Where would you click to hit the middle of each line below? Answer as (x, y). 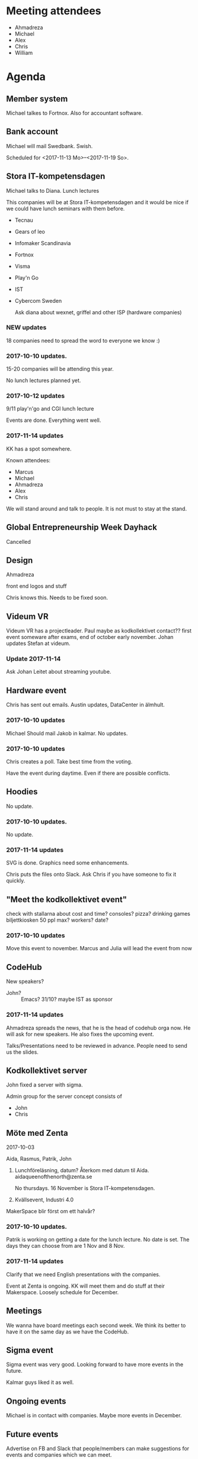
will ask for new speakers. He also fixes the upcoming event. (80, 1034)
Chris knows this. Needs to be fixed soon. (57, 598)
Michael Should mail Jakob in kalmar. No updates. (67, 733)
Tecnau (24, 220)
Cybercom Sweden (38, 300)
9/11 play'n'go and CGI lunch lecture (50, 409)
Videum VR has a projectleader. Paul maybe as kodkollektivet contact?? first (99, 631)
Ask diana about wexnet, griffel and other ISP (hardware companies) (98, 312)
